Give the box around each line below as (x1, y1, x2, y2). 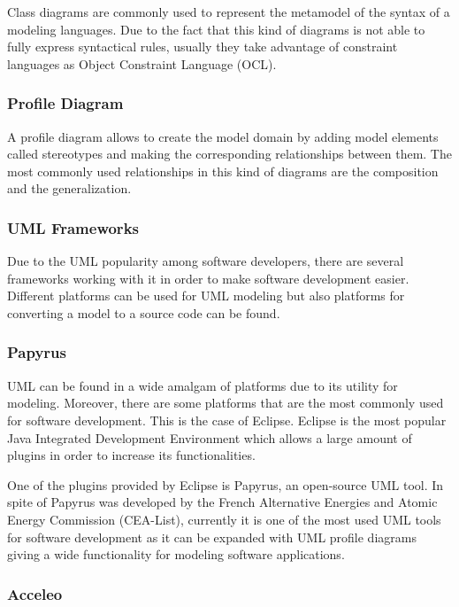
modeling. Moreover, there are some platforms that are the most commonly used (7, 393, 444, 412)
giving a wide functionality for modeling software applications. (7, 545, 345, 564)
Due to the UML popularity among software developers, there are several (7, 252, 404, 270)
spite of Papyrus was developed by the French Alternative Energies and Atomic (7, 493, 438, 511)
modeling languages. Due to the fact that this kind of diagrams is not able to (7, 19, 425, 38)
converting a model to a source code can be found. (7, 303, 280, 322)
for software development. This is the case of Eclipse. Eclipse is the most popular (7, 410, 447, 429)
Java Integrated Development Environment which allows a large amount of (7, 428, 412, 447)
